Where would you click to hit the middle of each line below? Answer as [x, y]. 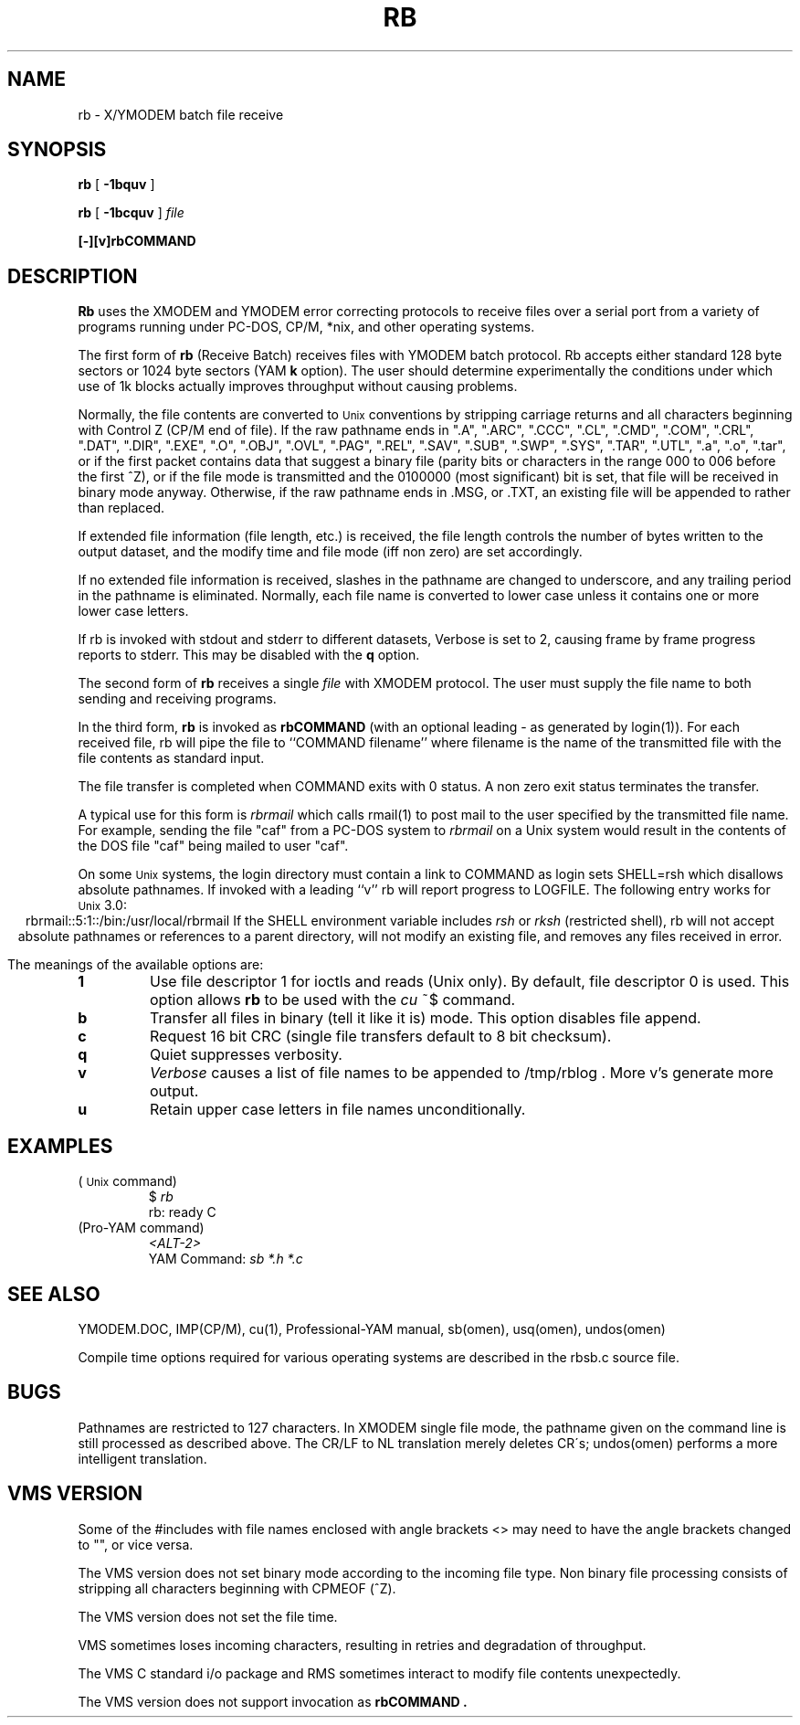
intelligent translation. [142, 1458]
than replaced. [121, 508]
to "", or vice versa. [136, 1544]
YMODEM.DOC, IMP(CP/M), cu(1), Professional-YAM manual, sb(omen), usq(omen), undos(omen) [372, 1328]
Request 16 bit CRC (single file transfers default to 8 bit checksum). [380, 1037]
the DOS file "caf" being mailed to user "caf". [213, 846]
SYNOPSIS [57, 150]
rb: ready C [182, 1212]
